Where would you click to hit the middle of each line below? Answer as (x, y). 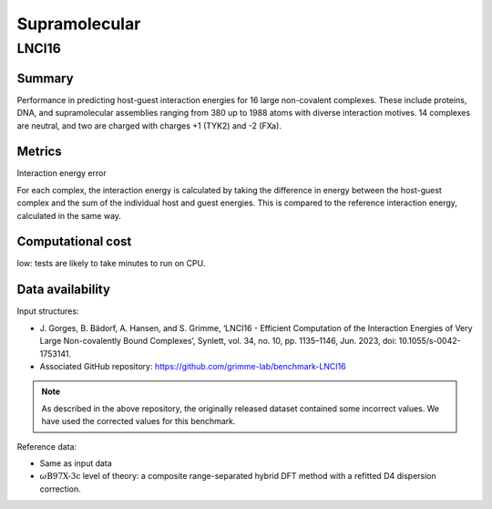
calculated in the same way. (69, 215)
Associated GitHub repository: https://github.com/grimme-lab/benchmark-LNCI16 (193, 366)
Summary (45, 78)
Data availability (64, 290)
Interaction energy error (61, 173)
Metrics (40, 152)
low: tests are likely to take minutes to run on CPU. (111, 264)
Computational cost (74, 242)
